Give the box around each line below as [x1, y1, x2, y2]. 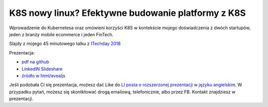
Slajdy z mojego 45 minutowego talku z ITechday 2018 [9, 41, 121, 47]
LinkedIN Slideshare [21, 66, 63, 72]
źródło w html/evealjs [21, 72, 66, 79]
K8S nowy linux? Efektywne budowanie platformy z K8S [9, 7, 246, 18]
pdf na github [21, 59, 50, 65]
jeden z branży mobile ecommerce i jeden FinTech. [9, 31, 114, 37]
